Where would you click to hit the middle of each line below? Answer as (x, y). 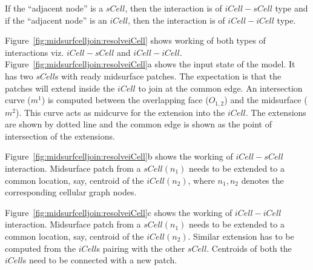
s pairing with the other (141, 248)
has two (19, 76)
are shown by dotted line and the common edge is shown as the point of (138, 124)
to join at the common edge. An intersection (220, 88)
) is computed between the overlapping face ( (125, 100)
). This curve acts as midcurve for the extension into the (120, 112)
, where (201, 180)
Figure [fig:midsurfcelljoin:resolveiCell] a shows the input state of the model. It (150, 64)
